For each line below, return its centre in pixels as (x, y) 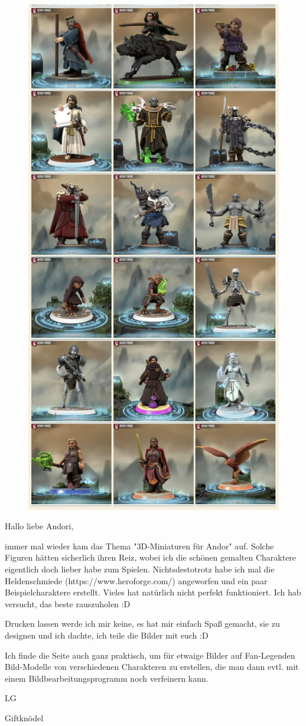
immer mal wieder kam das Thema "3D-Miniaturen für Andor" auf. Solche (139, 546)
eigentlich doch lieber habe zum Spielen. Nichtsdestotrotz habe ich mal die (140, 569)
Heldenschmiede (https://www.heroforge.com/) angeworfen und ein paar (136, 580)
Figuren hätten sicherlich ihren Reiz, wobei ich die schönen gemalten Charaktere (151, 557)
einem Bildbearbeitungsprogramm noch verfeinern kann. (107, 678)
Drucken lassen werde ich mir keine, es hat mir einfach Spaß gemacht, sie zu (142, 624)
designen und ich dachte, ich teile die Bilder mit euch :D (107, 635)
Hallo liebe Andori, (39, 526)
